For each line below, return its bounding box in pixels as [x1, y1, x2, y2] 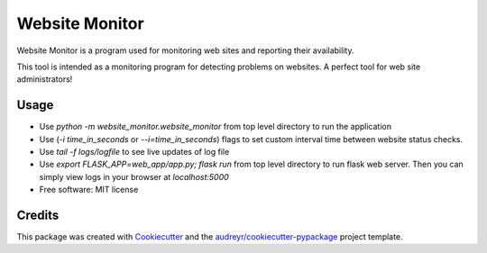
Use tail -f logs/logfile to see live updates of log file [39, 147, 230, 158]
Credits [16, 208, 60, 222]
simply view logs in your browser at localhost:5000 [39, 171, 229, 182]
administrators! [16, 74, 73, 85]
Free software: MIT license [39, 185, 139, 195]
